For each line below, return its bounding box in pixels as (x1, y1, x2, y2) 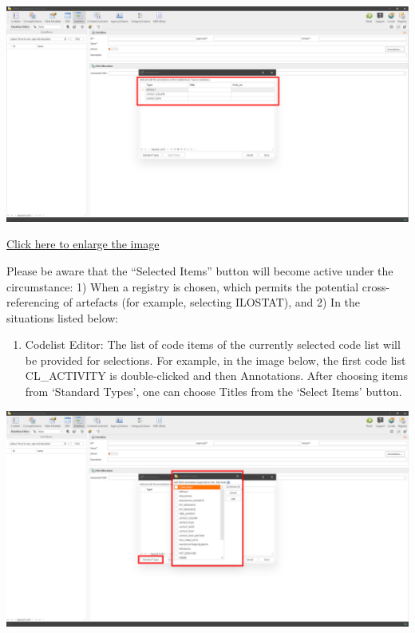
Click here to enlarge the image (6, 235, 160, 252)
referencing (6, 294, 60, 311)
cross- (362, 278, 390, 295)
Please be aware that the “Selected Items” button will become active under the (6, 262, 393, 279)
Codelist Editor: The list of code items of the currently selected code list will (25, 336, 401, 353)
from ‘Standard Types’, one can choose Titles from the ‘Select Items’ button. (25, 383, 402, 400)
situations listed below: (6, 309, 119, 326)
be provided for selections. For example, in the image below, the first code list (25, 351, 406, 368)
